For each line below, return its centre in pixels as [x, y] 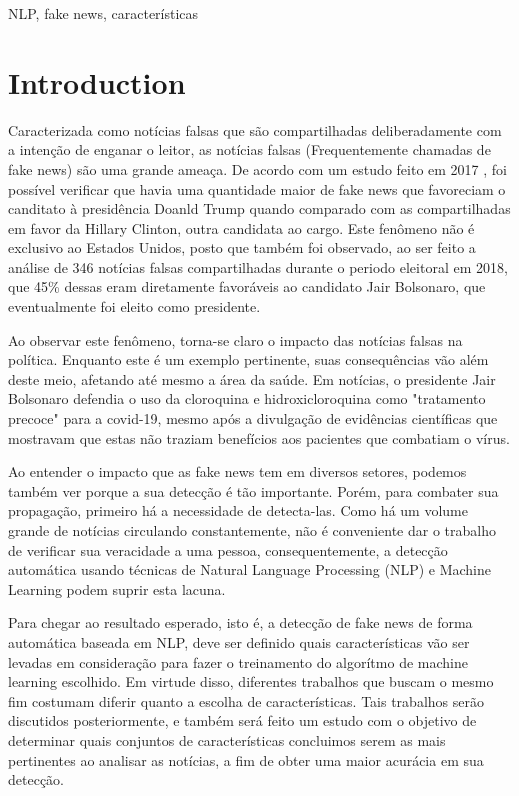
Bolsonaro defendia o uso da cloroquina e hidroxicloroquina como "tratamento [247, 398]
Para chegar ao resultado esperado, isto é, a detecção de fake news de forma [240, 622]
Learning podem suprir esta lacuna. [117, 588]
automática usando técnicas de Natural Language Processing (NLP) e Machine [249, 569]
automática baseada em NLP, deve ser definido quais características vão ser [239, 641]
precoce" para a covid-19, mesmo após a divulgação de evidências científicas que [253, 418]
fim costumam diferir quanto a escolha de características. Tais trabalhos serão [246, 700]
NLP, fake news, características [103, 13]
